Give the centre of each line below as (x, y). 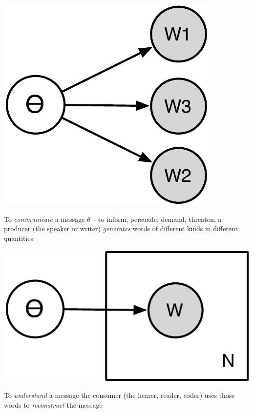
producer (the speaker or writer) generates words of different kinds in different (121, 228)
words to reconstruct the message (53, 404)
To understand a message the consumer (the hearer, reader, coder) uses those (119, 395)
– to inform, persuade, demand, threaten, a (157, 219)
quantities (19, 238)
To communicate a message (44, 219)
